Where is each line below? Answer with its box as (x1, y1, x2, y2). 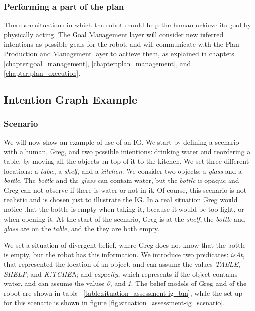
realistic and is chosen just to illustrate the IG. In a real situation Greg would (4, 194, 238, 205)
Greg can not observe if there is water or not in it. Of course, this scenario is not (4, 184, 247, 195)
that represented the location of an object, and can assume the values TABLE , (4, 259, 240, 269)
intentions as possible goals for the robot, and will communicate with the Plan (4, 39, 239, 49)
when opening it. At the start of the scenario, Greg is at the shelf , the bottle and (4, 213, 245, 224)
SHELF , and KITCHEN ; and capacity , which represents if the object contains (4, 268, 238, 279)
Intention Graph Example (4, 92, 137, 107)
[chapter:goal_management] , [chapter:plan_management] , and (4, 58, 191, 68)
